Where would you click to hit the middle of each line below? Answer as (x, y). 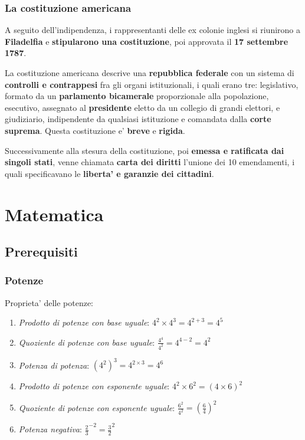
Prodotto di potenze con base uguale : (84, 322)
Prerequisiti (41, 252)
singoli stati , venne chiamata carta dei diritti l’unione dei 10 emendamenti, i (150, 162)
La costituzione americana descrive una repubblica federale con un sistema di (150, 73)
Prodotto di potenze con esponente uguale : (94, 386)
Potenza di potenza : (54, 365)
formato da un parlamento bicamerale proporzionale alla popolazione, (137, 96)
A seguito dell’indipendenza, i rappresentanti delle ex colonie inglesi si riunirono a (153, 30)
